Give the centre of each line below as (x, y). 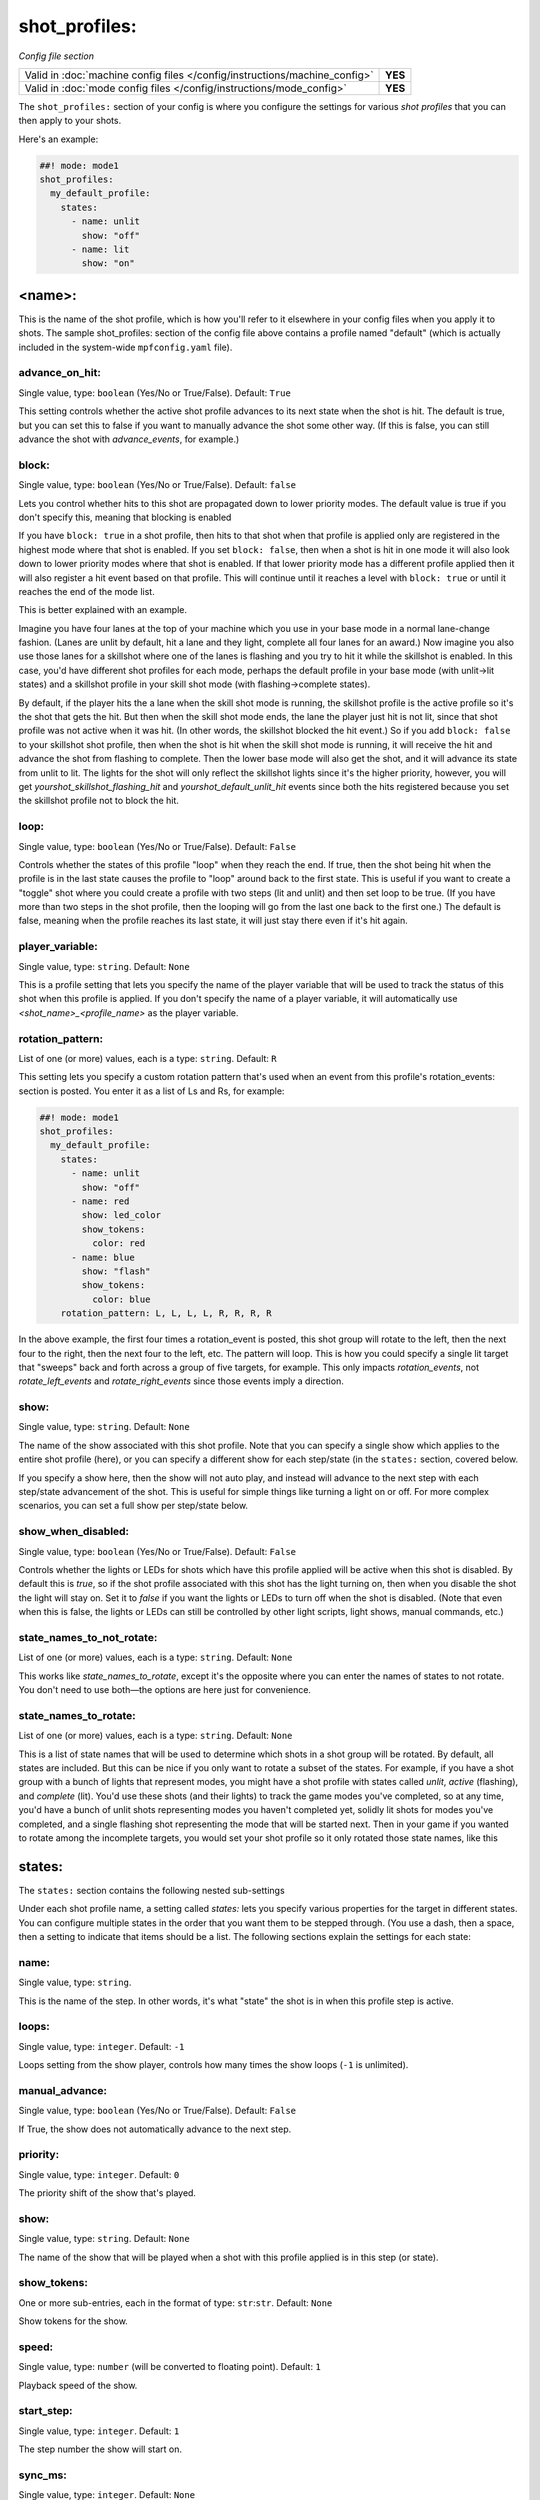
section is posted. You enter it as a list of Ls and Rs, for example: (151, 1091)
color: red (118, 1243)
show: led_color (121, 1215)
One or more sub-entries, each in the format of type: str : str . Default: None (175, 2302)
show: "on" (108, 263)
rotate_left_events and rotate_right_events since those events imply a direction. (181, 1381)
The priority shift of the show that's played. (107, 2193)
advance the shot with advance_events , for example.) (129, 439)
